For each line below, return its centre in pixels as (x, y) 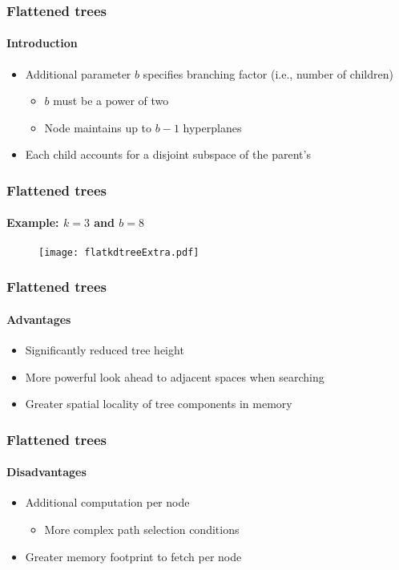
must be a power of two (111, 101)
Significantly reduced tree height (105, 349)
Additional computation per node (107, 502)
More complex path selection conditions (142, 529)
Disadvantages (46, 472)
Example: (33, 222)
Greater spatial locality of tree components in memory (159, 404)
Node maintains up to (98, 127)
